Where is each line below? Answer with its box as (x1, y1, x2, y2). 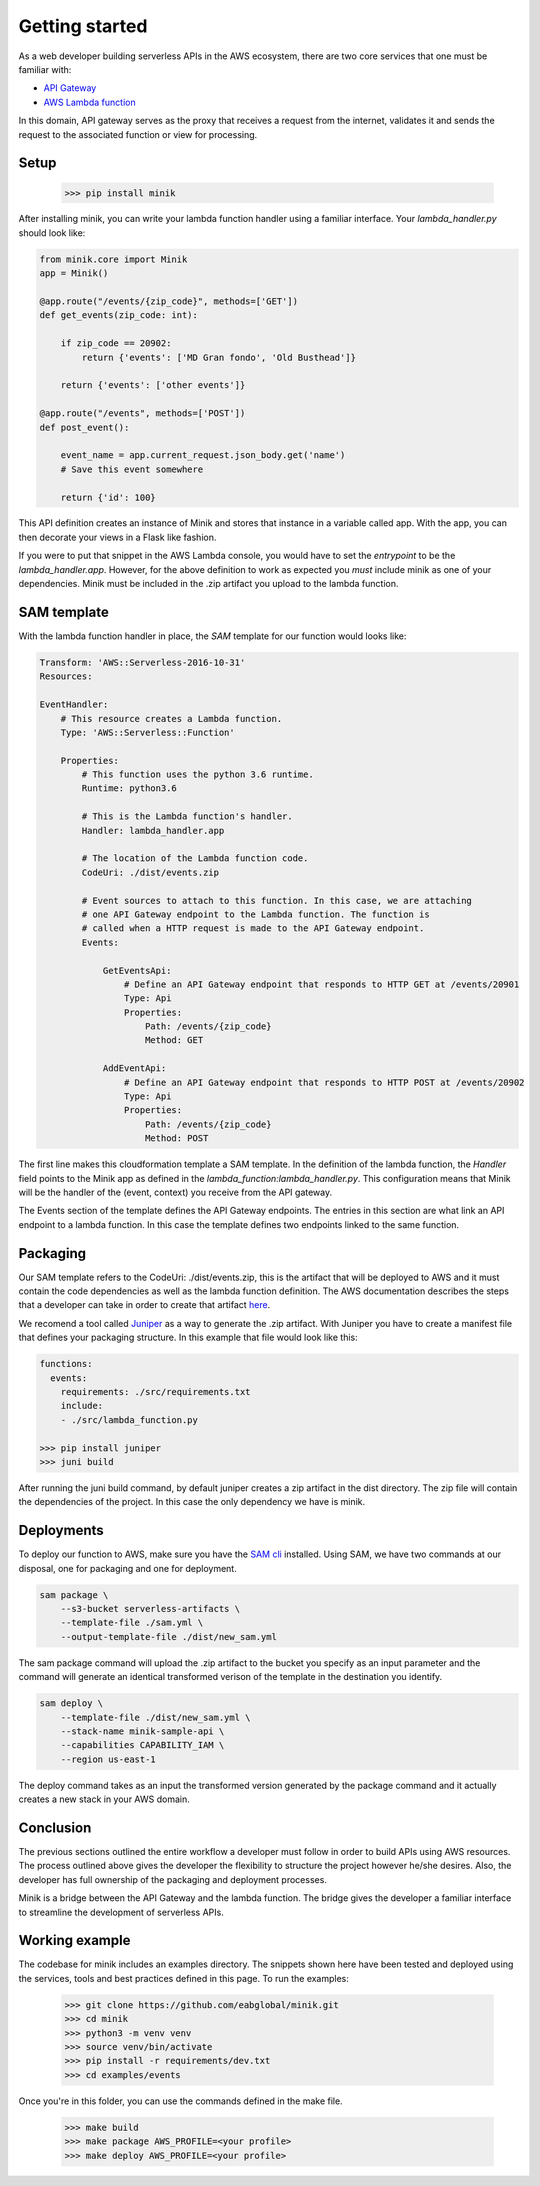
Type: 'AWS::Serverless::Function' (60, 726, 235, 738)
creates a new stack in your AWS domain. (18, 1793, 190, 1805)
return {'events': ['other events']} (60, 380, 246, 391)
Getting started (18, 15, 148, 37)
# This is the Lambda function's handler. (81, 811, 294, 822)
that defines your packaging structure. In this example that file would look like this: (18, 1331, 359, 1344)
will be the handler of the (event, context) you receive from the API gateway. (18, 1186, 333, 1198)
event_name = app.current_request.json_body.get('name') (60, 450, 346, 461)
